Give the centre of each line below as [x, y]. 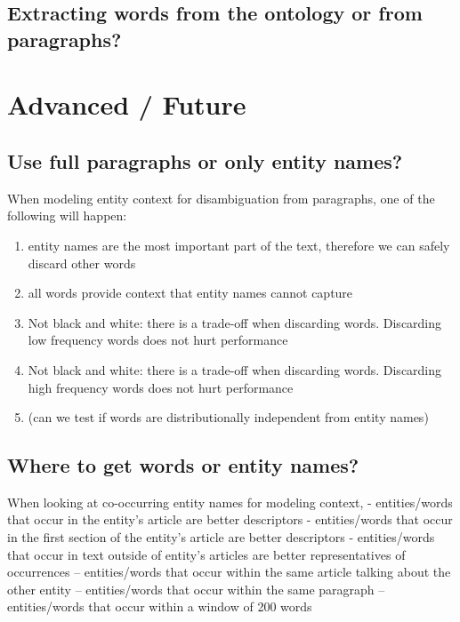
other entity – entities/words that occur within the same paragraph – [196, 589]
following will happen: [67, 215]
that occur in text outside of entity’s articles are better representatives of [206, 554]
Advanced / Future [127, 104]
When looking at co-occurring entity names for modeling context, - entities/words [230, 502]
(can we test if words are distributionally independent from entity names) [228, 417]
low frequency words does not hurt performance [158, 340]
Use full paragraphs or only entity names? [205, 160]
